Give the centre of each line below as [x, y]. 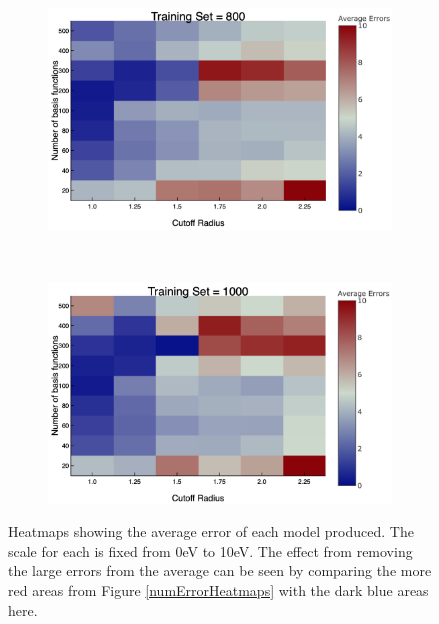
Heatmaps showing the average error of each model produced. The [211, 531]
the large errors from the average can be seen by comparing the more [220, 570]
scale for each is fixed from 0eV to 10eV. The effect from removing [210, 550]
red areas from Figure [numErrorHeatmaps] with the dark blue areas [218, 590]
